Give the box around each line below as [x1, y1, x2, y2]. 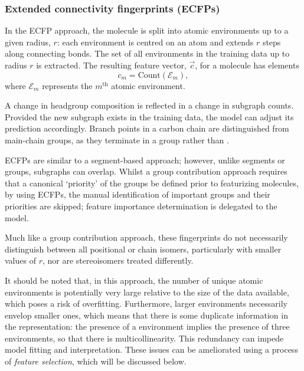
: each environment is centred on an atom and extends [57, 35, 254, 48]
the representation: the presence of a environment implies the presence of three [5, 320, 290, 333]
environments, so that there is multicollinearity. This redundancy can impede [5, 331, 284, 344]
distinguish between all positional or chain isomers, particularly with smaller [5, 242, 282, 255]
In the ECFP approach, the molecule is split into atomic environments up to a [5, 24, 289, 37]
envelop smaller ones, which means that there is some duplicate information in [5, 308, 288, 321]
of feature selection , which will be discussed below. [5, 355, 187, 367]
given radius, [5, 35, 51, 48]
